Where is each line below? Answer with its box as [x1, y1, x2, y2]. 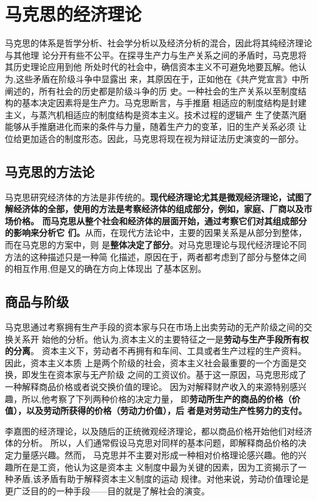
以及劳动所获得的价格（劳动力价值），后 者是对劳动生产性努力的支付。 [26, 404, 307, 417]
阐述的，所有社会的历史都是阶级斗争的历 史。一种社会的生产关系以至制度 [5, 84, 298, 97]
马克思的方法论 [5, 162, 94, 180]
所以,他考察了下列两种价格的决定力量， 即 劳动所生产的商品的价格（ [21, 392, 292, 405]
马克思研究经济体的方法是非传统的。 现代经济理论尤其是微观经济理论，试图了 [5, 190, 312, 203]
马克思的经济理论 [5, 1, 142, 26]
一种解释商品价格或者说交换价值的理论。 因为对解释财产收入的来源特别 [5, 380, 290, 393]
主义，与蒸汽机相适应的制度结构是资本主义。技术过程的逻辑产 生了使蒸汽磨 [5, 108, 307, 121]
